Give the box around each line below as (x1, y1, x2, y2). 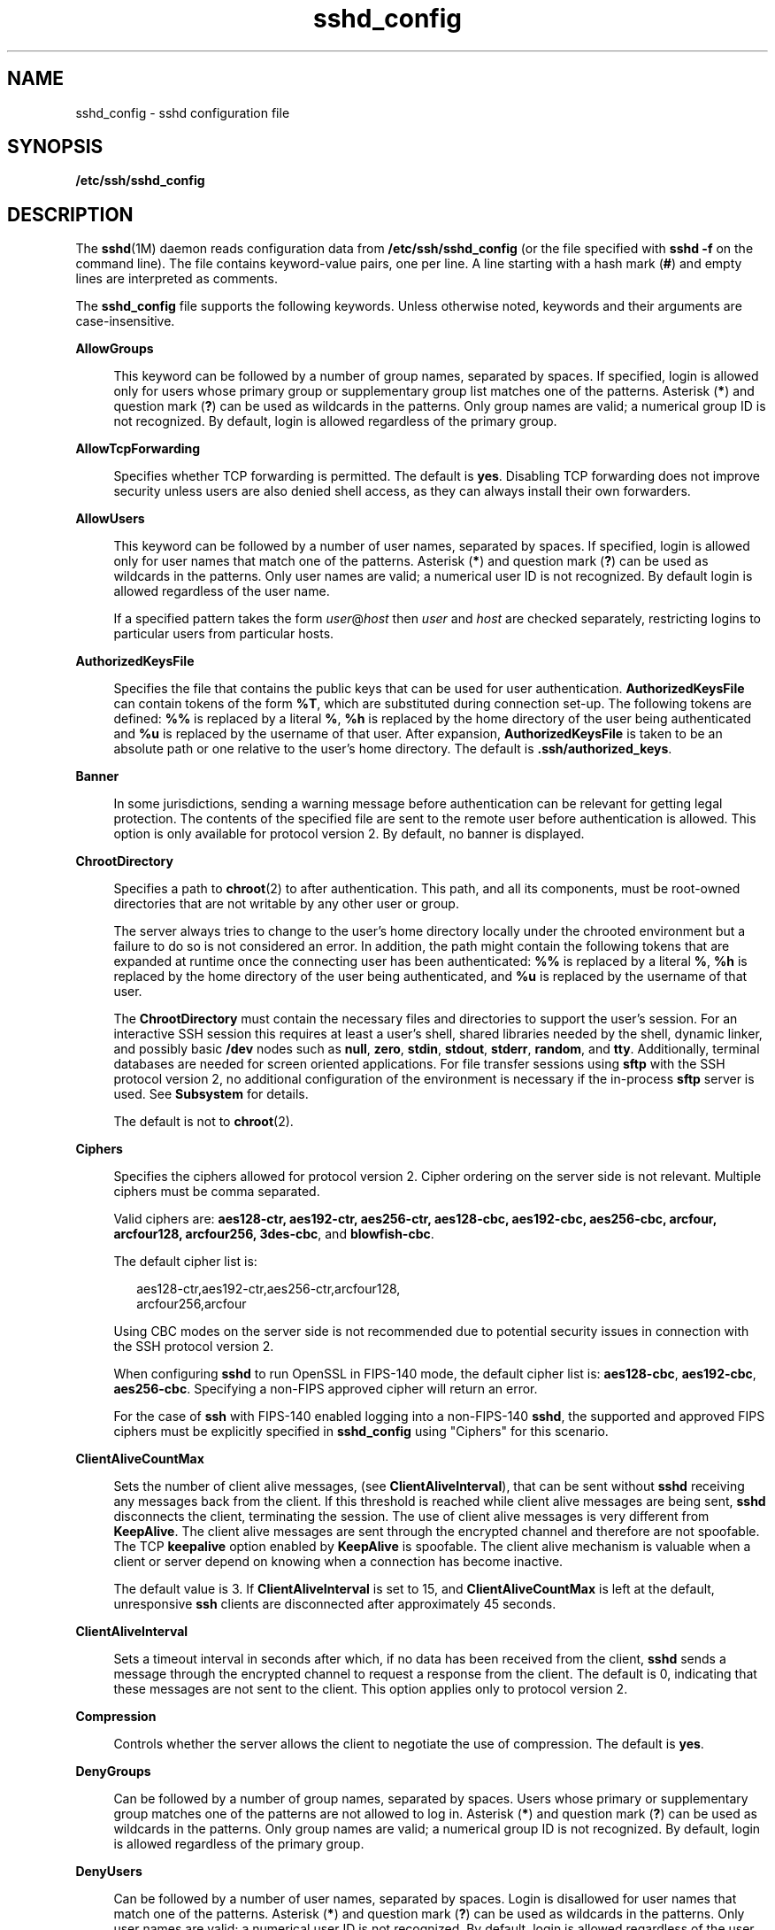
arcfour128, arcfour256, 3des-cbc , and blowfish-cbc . (113, 1226, 434, 1242)
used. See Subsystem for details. (113, 1086, 309, 1102)
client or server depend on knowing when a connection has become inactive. (113, 1554, 564, 1570)
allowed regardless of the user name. (113, 583, 330, 599)
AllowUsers (75, 511, 145, 527)
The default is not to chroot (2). (113, 1114, 294, 1130)
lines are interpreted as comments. (75, 271, 278, 287)
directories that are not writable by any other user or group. (113, 896, 459, 912)
